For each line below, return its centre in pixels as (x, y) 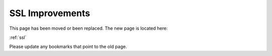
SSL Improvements (50, 13)
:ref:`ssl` (18, 37)
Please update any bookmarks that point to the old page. (68, 47)
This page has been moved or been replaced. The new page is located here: (89, 28)
